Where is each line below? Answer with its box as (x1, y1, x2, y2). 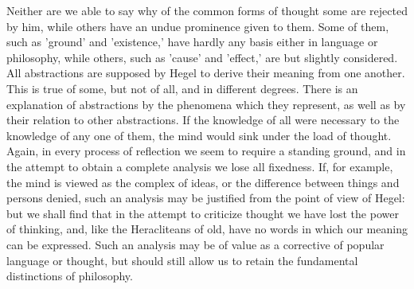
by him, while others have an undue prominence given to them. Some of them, (6, 18, 389, 34)
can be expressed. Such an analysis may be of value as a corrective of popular (6, 236, 385, 252)
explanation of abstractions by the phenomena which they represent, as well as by (6, 96, 406, 112)
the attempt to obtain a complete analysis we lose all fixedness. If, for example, (6, 158, 393, 174)
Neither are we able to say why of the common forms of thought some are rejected (6, 2, 408, 18)
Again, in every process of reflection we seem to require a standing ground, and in (6, 143, 406, 159)
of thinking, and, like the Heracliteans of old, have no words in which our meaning (6, 221, 408, 237)
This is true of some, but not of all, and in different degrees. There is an (6, 80, 358, 96)
